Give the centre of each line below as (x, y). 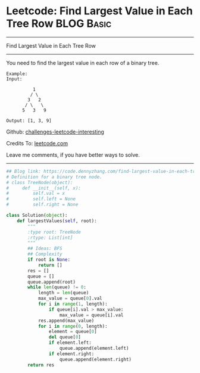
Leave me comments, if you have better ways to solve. (73, 155)
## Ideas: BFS (45, 248)
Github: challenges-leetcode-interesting (55, 132)
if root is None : (49, 260)
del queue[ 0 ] (65, 337)
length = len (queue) (63, 293)
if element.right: (71, 354)
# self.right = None (42, 205)
